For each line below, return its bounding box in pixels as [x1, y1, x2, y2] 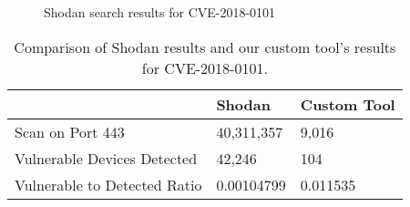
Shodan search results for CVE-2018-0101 [44, 3, 276, 21]
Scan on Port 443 [15, 120, 125, 142]
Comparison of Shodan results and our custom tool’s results [14, 36, 396, 57]
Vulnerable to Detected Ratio [15, 173, 202, 195]
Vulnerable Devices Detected [15, 147, 198, 169]
